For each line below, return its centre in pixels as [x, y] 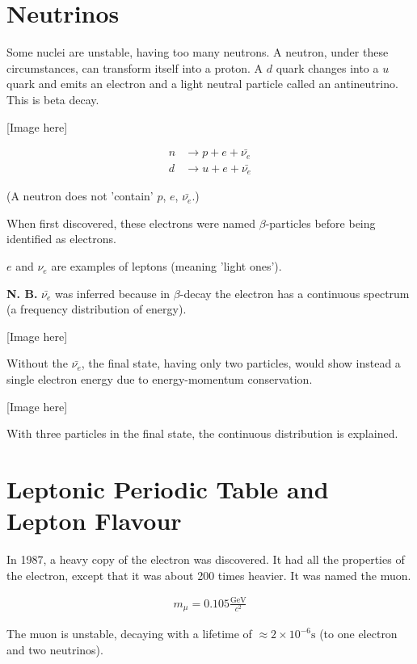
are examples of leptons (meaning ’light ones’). [166, 266]
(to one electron [358, 634]
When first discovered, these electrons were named [131, 223]
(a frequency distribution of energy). [97, 309]
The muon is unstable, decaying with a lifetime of [129, 634]
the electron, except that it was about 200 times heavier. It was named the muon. [209, 575]
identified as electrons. [61, 239]
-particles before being [320, 223]
